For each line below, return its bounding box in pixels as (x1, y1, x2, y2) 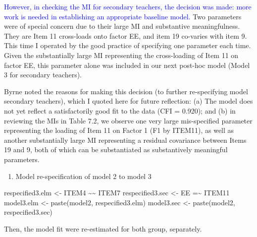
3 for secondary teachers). (4, 69, 82, 80)
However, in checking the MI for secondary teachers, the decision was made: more (4, 1, 252, 11)
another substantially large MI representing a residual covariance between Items (4, 134, 247, 145)
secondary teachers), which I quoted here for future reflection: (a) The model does (4, 96, 253, 106)
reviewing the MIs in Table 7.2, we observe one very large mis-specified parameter (4, 115, 253, 125)
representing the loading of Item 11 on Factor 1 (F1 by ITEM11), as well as (4, 125, 234, 135)
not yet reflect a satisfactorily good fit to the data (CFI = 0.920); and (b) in (4, 105, 236, 116)
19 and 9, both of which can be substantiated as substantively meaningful (4, 144, 228, 155)
